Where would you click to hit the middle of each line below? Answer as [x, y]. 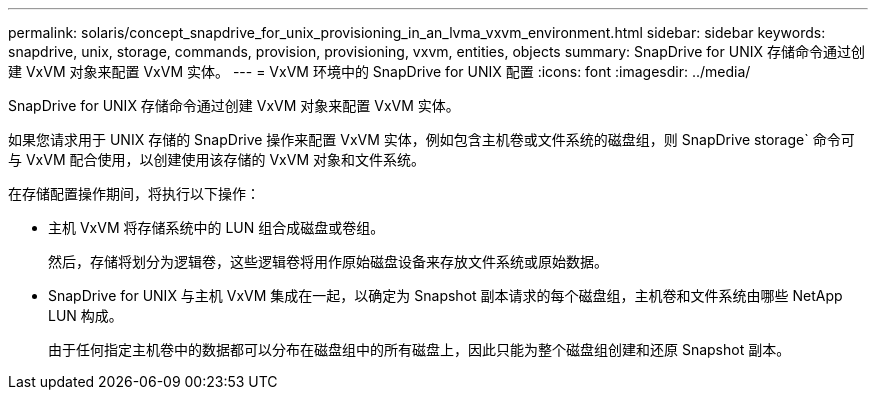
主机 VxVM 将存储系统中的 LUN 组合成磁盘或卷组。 [216, 227]
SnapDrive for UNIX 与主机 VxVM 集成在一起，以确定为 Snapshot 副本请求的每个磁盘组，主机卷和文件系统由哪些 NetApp [445, 295]
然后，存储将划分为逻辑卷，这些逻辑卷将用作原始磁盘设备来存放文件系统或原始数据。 [328, 261]
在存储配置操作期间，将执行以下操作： [134, 193]
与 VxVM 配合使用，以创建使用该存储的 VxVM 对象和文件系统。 [216, 159]
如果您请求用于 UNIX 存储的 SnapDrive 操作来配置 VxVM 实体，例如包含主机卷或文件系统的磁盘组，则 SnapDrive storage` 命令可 [431, 139]
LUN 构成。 [85, 315]
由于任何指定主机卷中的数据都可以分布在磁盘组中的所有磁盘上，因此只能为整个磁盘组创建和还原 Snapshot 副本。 [419, 349]
